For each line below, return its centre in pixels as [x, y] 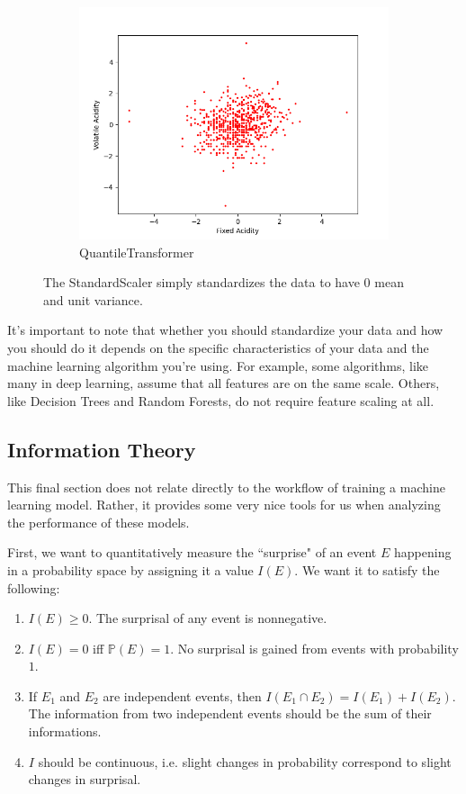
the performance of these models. [99, 522]
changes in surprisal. [85, 779]
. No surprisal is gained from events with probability [314, 648]
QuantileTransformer [137, 252]
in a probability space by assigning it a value [130, 569]
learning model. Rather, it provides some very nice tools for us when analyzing [224, 505]
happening [422, 552]
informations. [65, 731]
